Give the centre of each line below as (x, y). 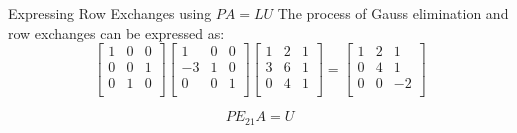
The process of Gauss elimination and (393, 13)
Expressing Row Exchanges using (110, 13)
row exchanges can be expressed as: (116, 32)
